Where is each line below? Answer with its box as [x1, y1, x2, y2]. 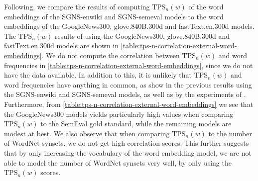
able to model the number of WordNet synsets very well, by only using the [4, 157, 232, 168]
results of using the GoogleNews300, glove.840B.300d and [55, 30, 230, 41]
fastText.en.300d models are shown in [4, 40, 119, 51]
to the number [208, 128, 252, 138]
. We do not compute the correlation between [41, 50, 180, 60]
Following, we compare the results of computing [4, 1, 150, 11]
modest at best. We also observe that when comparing [4, 128, 170, 138]
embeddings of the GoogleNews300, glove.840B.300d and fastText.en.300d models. [4, 21, 255, 31]
